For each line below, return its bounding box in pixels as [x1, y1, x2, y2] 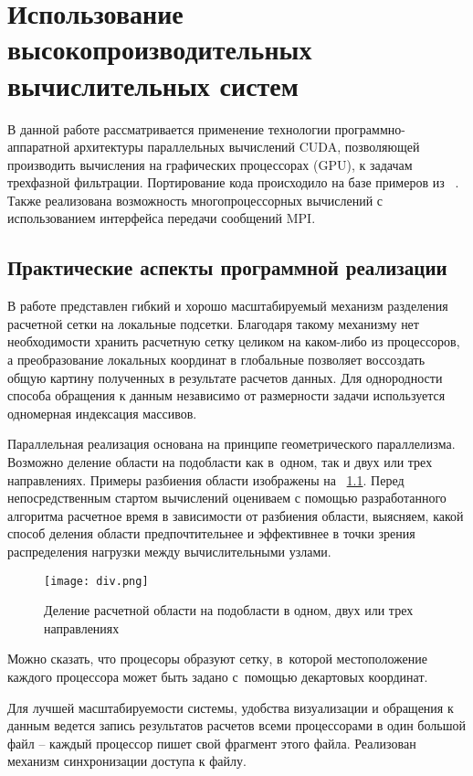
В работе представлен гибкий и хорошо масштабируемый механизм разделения [7, 296, 448, 315]
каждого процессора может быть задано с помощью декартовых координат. [7, 667, 428, 686]
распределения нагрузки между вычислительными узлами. [7, 541, 331, 560]
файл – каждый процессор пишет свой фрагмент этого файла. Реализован [7, 733, 416, 752]
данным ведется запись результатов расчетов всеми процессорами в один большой [7, 716, 466, 735]
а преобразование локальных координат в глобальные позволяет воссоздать [7, 350, 426, 369]
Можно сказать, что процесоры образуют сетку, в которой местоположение [7, 649, 428, 668]
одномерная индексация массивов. [7, 403, 197, 422]
